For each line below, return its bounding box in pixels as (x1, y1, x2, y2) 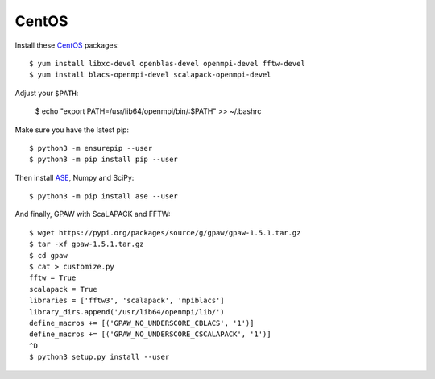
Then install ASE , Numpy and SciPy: (14, 173, 135, 182)
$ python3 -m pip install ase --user (29, 192, 179, 201)
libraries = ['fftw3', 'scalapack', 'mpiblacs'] (29, 296, 225, 306)
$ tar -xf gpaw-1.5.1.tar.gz (29, 239, 144, 249)
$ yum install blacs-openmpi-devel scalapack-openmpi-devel (29, 70, 271, 80)
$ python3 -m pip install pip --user (29, 155, 179, 165)
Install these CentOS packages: (14, 40, 120, 50)
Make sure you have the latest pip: (14, 125, 129, 135)
